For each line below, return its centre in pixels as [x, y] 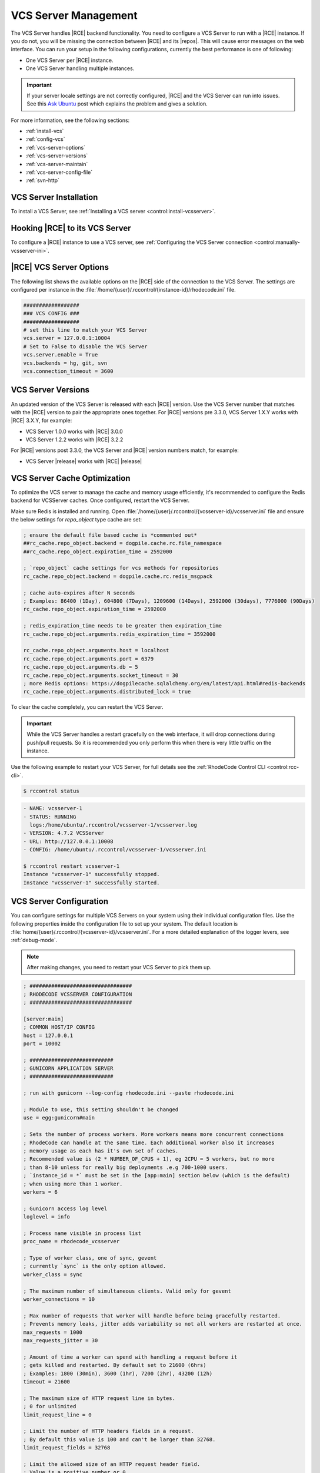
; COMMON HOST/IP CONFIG [59, 1027]
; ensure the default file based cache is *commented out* [110, 535]
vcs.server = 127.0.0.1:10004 [67, 338]
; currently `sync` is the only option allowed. [95, 1266]
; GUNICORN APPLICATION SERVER [69, 1069]
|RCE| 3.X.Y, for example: [41, 421]
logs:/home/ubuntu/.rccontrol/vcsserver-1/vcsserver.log [113, 825]
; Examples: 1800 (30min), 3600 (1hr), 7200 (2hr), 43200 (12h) [118, 1373]
